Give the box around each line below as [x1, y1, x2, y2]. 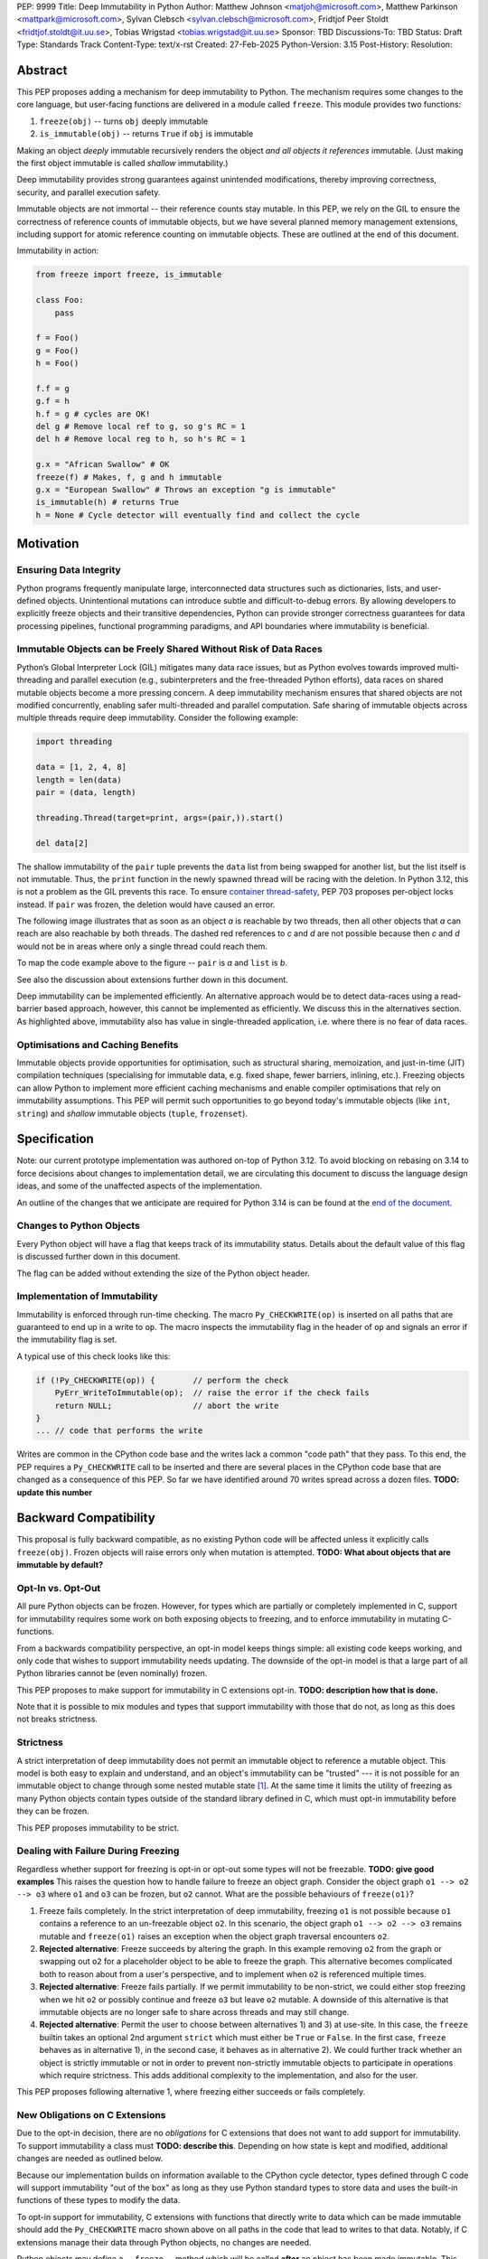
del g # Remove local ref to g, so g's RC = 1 [35, 421, 246, 432]
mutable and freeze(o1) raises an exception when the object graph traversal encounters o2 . [39, 1930, 390, 1942]
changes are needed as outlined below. [16, 2153, 164, 2164]
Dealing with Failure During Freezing [16, 1844, 180, 1857]
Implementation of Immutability [16, 1290, 158, 1303]
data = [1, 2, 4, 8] [35, 762, 127, 773]
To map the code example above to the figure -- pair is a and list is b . [16, 958, 288, 969]
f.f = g [35, 383, 70, 393]
